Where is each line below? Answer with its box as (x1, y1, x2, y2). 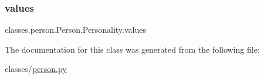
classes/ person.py (5, 63, 67, 75)
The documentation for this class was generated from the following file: (5, 43, 260, 55)
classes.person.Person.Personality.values (5, 23, 146, 36)
